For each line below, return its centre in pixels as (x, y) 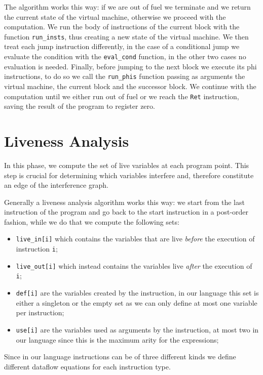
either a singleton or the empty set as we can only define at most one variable (137, 302)
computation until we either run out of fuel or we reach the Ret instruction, (122, 96)
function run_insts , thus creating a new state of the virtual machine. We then (126, 36)
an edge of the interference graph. (56, 185)
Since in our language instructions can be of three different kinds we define (120, 357)
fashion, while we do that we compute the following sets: (92, 221)
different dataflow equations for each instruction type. (87, 366)
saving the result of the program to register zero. (80, 106)
